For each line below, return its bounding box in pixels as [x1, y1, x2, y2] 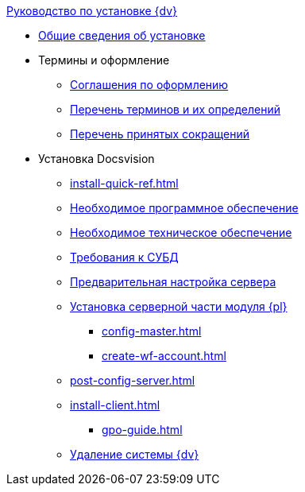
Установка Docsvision [38, 152, 155, 165]
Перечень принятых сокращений [70, 127, 250, 141]
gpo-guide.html [102, 423, 183, 436]
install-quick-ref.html [70, 176, 179, 190]
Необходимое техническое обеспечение [70, 226, 292, 239]
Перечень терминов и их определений [70, 103, 280, 116]
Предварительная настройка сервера [70, 275, 276, 289]
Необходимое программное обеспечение [70, 201, 299, 215]
